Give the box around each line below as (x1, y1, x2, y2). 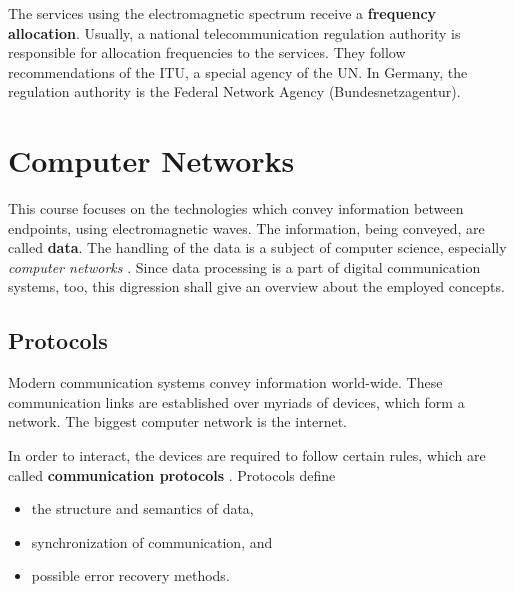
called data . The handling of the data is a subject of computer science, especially (8, 237, 507, 258)
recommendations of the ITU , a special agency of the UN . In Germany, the (8, 61, 468, 82)
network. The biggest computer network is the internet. (8, 411, 348, 432)
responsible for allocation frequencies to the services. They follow (8, 42, 406, 63)
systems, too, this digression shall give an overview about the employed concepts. (8, 276, 505, 297)
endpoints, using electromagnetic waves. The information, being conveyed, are (8, 217, 485, 238)
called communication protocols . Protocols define (8, 464, 336, 485)
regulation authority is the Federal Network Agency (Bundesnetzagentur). (8, 81, 461, 102)
